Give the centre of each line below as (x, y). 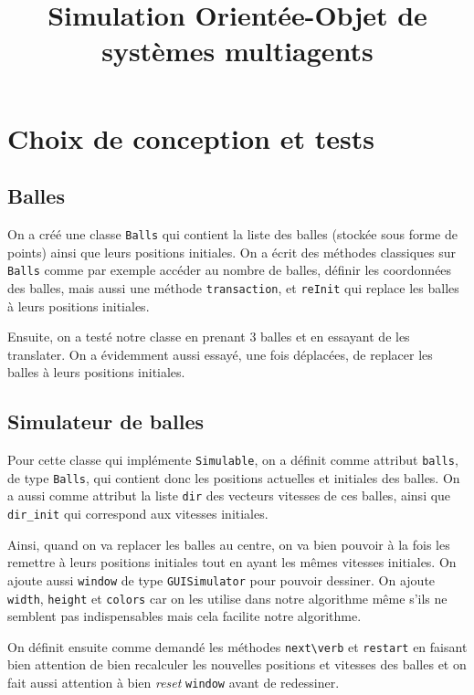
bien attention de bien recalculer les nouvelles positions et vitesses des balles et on (237, 664)
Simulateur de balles (105, 421)
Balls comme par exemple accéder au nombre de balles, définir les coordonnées (230, 270)
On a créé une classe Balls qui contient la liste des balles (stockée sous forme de (232, 233)
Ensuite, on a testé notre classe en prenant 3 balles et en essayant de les (209, 337)
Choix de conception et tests (191, 137)
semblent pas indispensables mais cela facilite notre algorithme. (184, 616)
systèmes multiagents (237, 51)
